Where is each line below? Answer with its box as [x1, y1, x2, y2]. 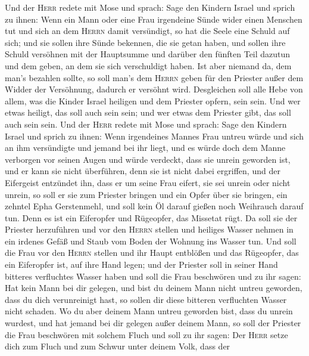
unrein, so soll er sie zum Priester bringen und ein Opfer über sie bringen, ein [5, 188, 288, 200]
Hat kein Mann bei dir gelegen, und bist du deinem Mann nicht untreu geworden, [5, 281, 302, 294]
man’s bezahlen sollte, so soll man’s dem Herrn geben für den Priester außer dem [5, 71, 304, 83]
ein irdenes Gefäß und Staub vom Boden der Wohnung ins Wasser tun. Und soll [5, 234, 296, 247]
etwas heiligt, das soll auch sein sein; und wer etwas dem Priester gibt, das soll [5, 106, 291, 119]
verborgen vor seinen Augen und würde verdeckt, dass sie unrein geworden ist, [5, 153, 291, 165]
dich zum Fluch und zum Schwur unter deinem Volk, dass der [5, 340, 230, 352]
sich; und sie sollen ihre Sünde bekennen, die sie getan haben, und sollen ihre [5, 36, 286, 48]
